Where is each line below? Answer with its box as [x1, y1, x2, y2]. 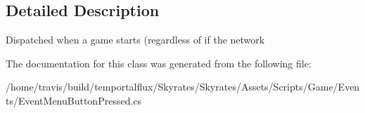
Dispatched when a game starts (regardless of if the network [6, 32, 265, 47]
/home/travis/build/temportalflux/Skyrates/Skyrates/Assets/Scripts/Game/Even [6, 79, 360, 94]
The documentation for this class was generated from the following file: [6, 55, 312, 70]
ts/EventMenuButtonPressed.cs [6, 93, 142, 107]
